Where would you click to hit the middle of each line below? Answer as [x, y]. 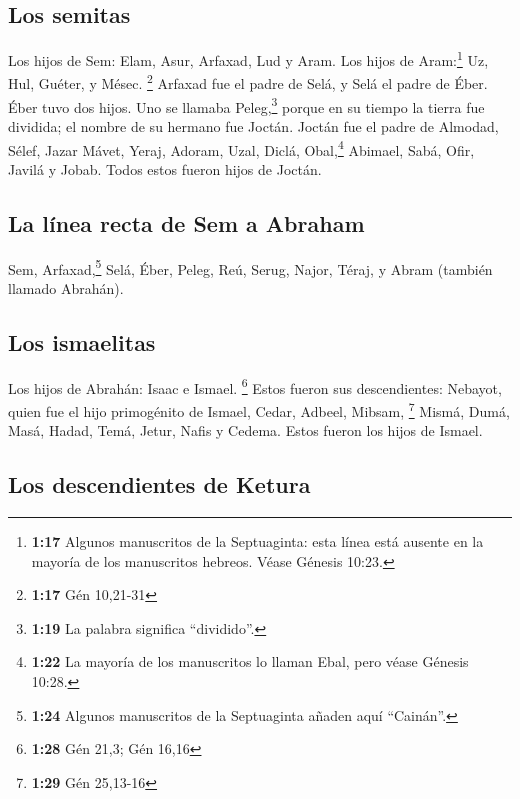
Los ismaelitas [82, 341]
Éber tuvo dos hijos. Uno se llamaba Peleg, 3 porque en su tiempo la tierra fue [246, 105]
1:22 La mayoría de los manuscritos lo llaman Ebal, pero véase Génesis [250, 661]
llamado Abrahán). [66, 287]
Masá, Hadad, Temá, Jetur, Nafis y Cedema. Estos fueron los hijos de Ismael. [245, 430]
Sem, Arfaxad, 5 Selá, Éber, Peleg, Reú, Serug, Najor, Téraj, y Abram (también [250, 267]
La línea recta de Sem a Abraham [186, 222]
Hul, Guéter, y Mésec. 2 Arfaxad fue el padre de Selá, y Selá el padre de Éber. [248, 82]
